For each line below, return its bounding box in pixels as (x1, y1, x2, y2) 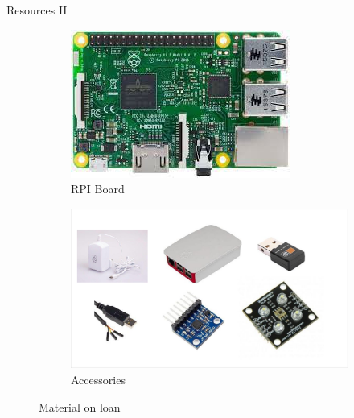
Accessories (71, 370, 126, 387)
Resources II (6, 2, 68, 18)
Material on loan (39, 398, 121, 415)
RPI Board (71, 180, 125, 197)
